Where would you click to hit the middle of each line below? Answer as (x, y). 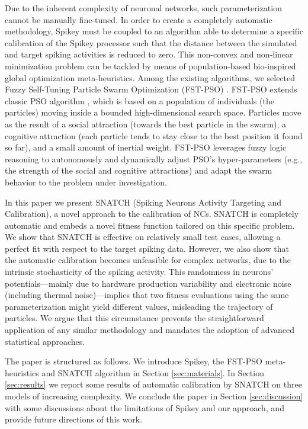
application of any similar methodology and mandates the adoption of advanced (150, 330)
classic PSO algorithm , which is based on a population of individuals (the (139, 100)
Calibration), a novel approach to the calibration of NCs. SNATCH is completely (152, 214)
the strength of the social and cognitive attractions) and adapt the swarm (139, 170)
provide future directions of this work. (74, 419)
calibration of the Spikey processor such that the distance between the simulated (151, 42)
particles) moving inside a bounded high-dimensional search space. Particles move (153, 112)
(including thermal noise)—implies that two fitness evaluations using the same (147, 295)
